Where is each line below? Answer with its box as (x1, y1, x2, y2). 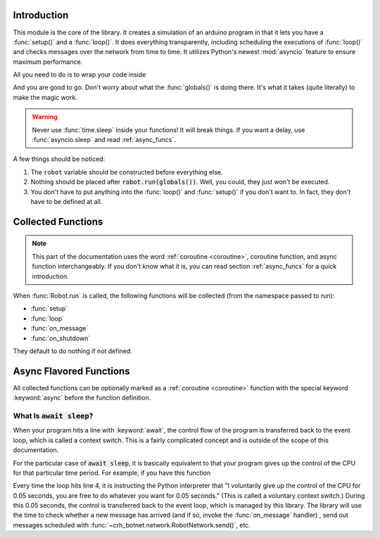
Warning (32, 113, 58, 121)
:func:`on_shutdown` (30, 334, 91, 342)
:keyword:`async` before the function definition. (13, 394, 151, 402)
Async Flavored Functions (13, 365, 130, 377)
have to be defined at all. (30, 197, 103, 205)
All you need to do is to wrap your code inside (13, 70, 146, 79)
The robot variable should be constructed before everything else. (30, 167, 223, 176)
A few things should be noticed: (13, 155, 106, 163)
